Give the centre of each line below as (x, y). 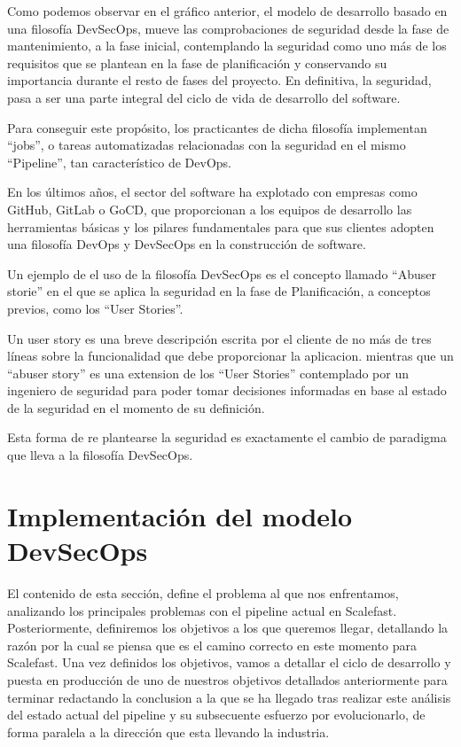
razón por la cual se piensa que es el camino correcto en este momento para (212, 645)
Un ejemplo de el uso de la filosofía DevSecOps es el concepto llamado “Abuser (222, 273)
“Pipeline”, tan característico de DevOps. (120, 162)
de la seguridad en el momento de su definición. (136, 407)
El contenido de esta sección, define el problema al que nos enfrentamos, (203, 592)
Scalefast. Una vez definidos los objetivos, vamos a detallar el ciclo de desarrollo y (229, 662)
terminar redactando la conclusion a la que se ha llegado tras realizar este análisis (229, 697)
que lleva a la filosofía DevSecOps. (100, 455)
